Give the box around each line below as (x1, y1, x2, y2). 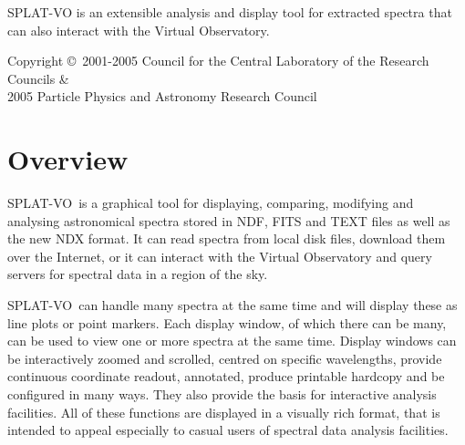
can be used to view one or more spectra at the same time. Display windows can (7, 331, 457, 350)
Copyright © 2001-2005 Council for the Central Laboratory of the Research (7, 51, 429, 70)
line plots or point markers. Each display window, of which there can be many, (7, 313, 447, 332)
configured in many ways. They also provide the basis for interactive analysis (7, 385, 437, 404)
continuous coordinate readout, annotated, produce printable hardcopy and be (7, 367, 445, 386)
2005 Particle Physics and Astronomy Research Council (7, 87, 317, 106)
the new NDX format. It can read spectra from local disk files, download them (7, 229, 446, 248)
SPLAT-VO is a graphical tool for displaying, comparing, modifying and (7, 193, 414, 212)
